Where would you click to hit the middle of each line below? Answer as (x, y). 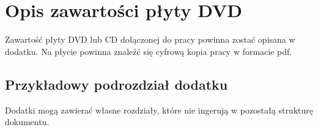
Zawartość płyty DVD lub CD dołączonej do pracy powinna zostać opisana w (150, 39)
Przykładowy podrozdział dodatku (116, 84)
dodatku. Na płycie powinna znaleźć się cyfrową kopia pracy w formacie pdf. (149, 51)
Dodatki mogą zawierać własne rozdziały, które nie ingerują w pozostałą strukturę (159, 110)
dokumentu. (27, 122)
